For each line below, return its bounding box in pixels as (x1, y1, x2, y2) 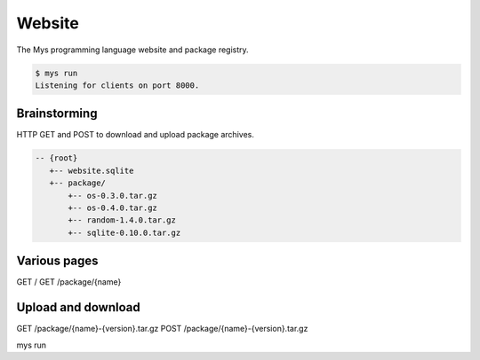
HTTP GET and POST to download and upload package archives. (16, 129, 255, 140)
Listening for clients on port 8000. (35, 80, 200, 90)
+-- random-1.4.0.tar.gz (68, 215, 177, 225)
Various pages (16, 254, 99, 269)
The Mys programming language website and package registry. (16, 44, 249, 55)
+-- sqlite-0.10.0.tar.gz (68, 227, 181, 238)
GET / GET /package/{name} (16, 277, 122, 287)
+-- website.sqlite (49, 165, 134, 176)
